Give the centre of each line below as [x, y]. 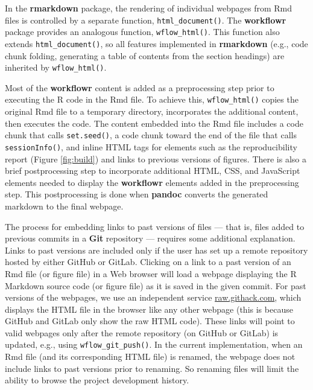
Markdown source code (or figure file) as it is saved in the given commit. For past [156, 285]
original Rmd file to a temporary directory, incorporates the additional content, [152, 111]
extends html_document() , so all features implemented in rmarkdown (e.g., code [156, 43]
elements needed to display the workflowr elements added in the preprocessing [152, 182]
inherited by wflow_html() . [56, 67]
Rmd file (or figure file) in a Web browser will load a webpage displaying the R [151, 273]
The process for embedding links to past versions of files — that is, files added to [155, 226]
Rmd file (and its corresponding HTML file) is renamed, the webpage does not [150, 356]
